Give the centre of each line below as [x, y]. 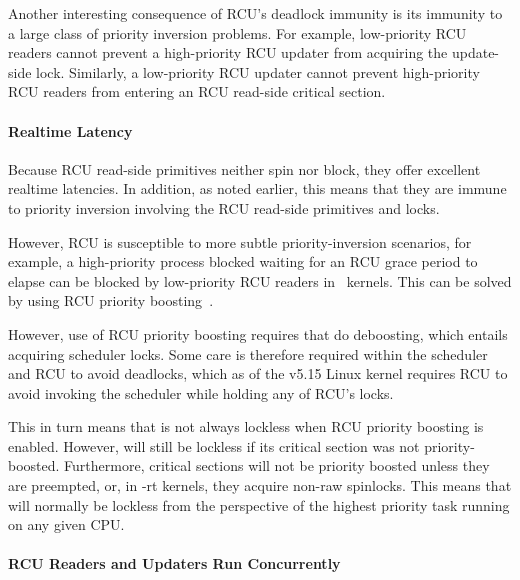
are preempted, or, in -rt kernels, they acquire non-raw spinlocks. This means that [260, 485]
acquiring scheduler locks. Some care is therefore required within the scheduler [248, 353]
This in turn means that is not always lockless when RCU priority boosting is [246, 426]
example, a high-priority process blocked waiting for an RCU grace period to [243, 261]
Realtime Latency [70, 130]
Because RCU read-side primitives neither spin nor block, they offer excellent [244, 168]
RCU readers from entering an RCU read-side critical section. [197, 91]
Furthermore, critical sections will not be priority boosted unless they [277, 465]
